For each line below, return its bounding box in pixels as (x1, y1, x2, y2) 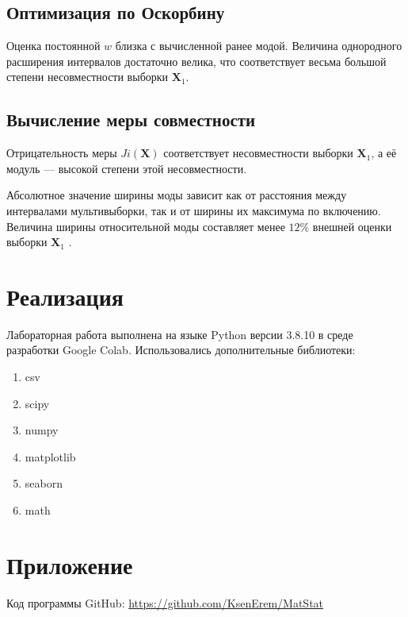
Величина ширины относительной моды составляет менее (6, 218, 285, 234)
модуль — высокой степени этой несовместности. (6, 160, 247, 176)
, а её (371, 145, 397, 161)
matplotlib (25, 448, 76, 465)
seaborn (25, 475, 63, 492)
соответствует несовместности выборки (163, 145, 353, 161)
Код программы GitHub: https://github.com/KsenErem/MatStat (6, 594, 324, 611)
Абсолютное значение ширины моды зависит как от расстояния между (6, 187, 347, 203)
